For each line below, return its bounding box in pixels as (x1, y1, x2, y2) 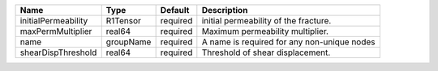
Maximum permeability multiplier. (201, 26, 328, 36)
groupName (105, 36, 152, 48)
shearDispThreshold (19, 47, 97, 58)
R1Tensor (105, 15, 142, 26)
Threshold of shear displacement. (201, 47, 331, 58)
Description (201, 5, 248, 15)
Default (160, 5, 190, 15)
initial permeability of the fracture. (201, 15, 332, 26)
